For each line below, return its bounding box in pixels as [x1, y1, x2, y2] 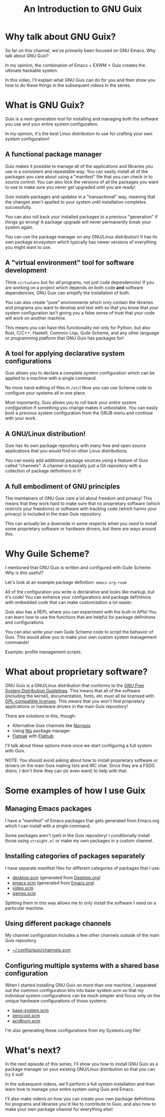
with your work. [5, 415, 37, 421]
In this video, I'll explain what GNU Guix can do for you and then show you [5, 77, 156, 83]
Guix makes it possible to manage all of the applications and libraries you [5, 163, 153, 169]
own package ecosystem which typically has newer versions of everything [5, 239, 157, 245]
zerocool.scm [12, 1013, 40, 1018]
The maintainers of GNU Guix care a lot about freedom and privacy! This [5, 495, 152, 501]
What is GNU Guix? [5, 100, 85, 111]
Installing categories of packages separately [5, 852, 145, 860]
